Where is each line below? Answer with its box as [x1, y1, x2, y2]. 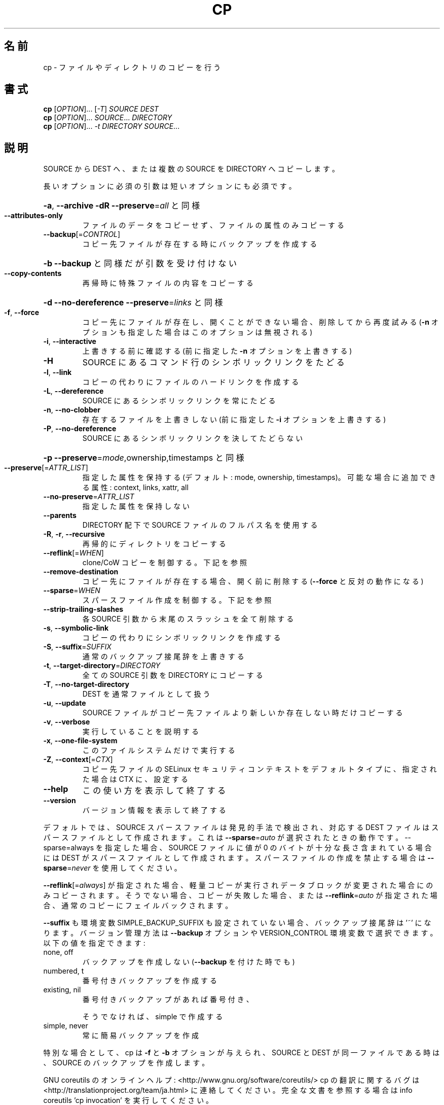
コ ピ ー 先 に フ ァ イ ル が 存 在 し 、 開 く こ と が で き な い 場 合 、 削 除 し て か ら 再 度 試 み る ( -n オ [82, 318, 438, 327]
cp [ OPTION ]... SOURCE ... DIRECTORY [43, 113, 172, 122]
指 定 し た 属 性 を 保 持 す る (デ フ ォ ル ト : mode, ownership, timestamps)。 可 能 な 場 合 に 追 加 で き [82, 473, 436, 482]
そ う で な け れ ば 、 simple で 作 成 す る [82, 1012, 223, 1021]
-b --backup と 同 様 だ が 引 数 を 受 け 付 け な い [43, 258, 237, 269]
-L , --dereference [43, 387, 104, 396]
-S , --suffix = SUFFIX [43, 642, 112, 651]
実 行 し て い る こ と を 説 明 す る [82, 727, 199, 736]
